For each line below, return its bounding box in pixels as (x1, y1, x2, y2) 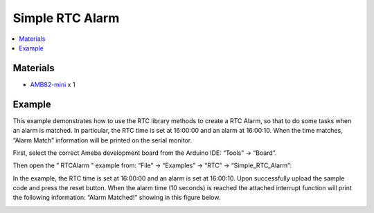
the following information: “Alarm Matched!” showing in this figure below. (12, 194, 221, 202)
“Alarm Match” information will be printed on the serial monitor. (12, 136, 193, 145)
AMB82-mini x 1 (30, 80, 75, 89)
